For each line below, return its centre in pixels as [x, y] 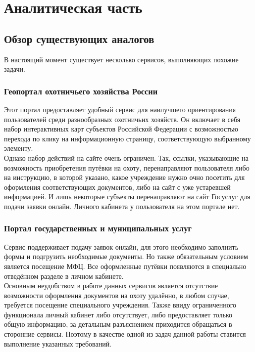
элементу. [19, 148]
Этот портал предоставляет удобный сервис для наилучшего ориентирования [120, 109]
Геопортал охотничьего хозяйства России [81, 91]
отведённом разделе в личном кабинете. [64, 276]
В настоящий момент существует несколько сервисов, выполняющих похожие [121, 59]
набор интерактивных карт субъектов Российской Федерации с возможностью [121, 129]
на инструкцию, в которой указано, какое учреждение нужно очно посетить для [125, 177]
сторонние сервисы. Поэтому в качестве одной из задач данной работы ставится [125, 334]
